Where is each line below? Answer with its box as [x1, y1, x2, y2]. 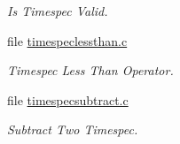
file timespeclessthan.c [7, 31, 128, 49]
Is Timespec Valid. [7, 2, 108, 19]
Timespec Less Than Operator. [7, 61, 174, 80]
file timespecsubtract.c [7, 90, 129, 109]
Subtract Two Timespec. [7, 120, 138, 139]
